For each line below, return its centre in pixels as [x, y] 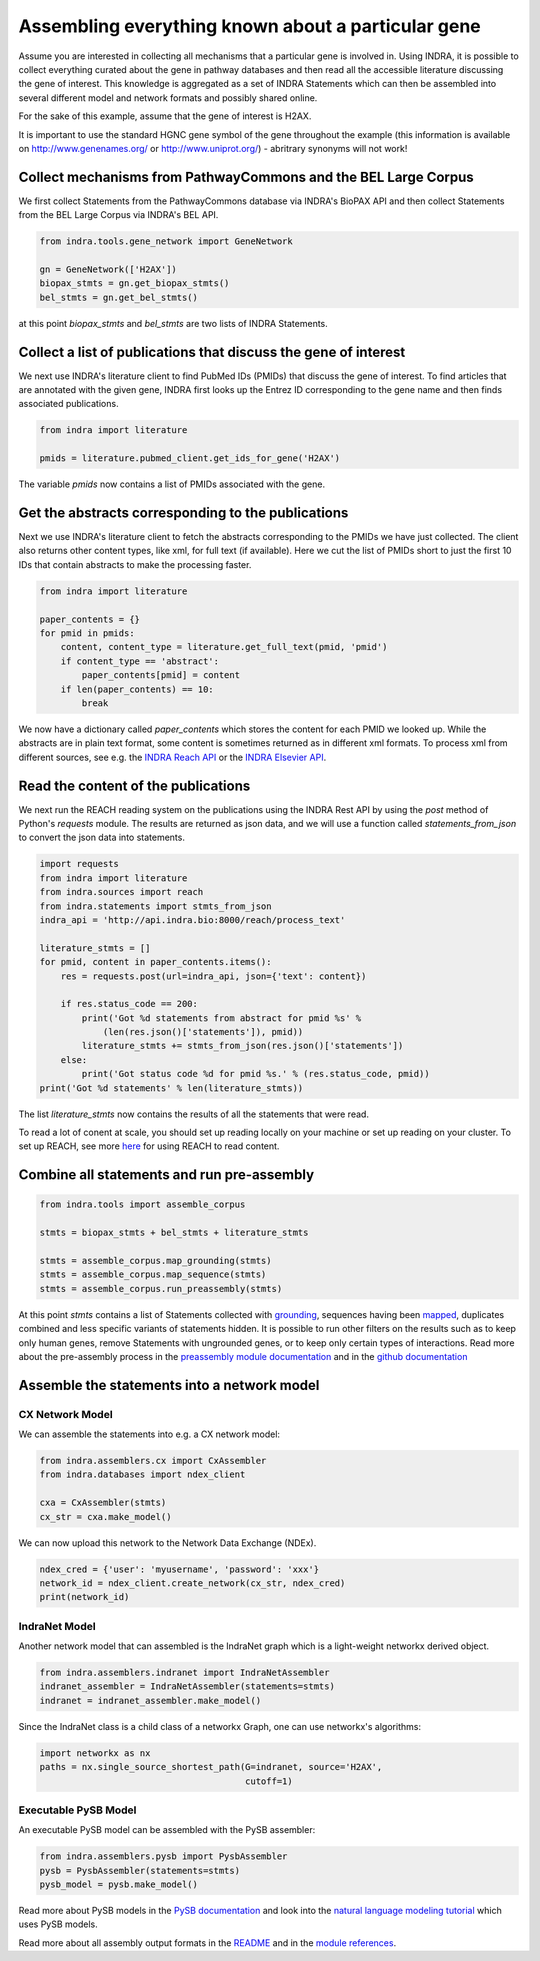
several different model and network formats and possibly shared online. [168, 97]
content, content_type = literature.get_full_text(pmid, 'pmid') [224, 647]
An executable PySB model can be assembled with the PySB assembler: [167, 1830]
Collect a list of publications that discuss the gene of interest [212, 351]
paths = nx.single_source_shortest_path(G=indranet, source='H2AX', [211, 1767]
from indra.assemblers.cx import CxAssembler [153, 1461]
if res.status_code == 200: [129, 1004]
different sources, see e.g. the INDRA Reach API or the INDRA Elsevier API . [172, 757]
